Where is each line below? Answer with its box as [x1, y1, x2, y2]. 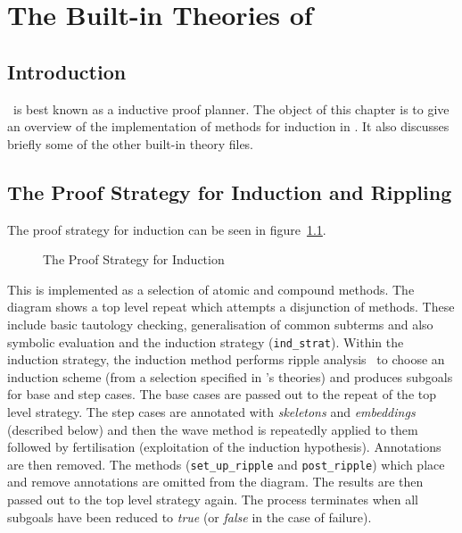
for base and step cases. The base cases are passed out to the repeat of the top [7, 385, 436, 404]
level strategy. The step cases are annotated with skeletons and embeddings [7, 402, 416, 421]
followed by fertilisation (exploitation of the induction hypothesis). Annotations [7, 437, 441, 456]
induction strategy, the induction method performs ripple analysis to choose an [7, 350, 445, 369]
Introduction [7, 57, 127, 85]
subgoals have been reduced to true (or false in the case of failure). [7, 507, 372, 526]
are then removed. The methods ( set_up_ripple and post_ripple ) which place [7, 454, 445, 473]
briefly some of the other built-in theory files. [7, 134, 254, 153]
